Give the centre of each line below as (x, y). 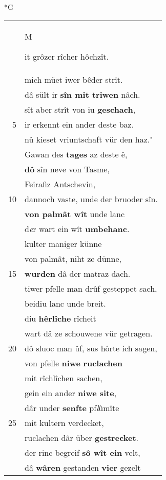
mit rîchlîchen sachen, (64, 378)
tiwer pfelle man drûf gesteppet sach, (91, 288)
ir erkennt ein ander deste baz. (79, 124)
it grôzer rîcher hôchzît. (67, 56)
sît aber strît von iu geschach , (80, 109)
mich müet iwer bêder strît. (74, 79)
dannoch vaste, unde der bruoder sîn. (91, 199)
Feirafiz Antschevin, (60, 184)
